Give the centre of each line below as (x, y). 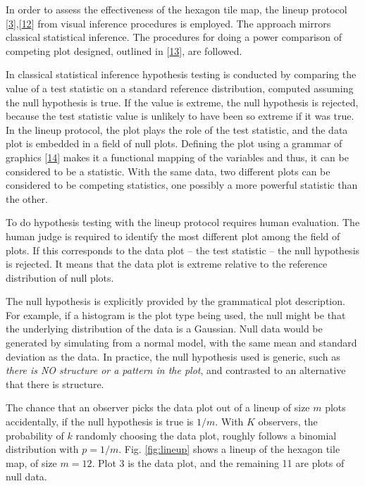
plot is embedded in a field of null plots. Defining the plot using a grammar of (174, 143)
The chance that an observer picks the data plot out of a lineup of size (158, 407)
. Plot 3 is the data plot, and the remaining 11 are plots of (218, 462)
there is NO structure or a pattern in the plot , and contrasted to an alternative (176, 370)
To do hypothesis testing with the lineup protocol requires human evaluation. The (183, 222)
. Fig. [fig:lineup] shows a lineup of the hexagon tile (229, 449)
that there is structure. (55, 384)
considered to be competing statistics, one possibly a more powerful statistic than (182, 185)
